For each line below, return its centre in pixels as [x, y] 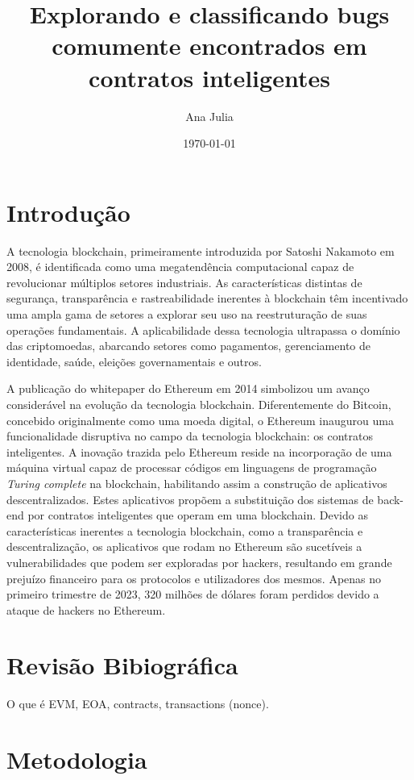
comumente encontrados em [209, 46]
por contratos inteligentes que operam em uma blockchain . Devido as [198, 515]
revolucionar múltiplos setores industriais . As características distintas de [184, 282]
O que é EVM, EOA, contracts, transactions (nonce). [138, 704]
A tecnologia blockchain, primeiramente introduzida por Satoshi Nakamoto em [201, 250]
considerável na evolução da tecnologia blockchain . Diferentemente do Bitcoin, [199, 404]
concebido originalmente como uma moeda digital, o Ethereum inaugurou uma [200, 420]
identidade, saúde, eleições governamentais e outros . [134, 361]
